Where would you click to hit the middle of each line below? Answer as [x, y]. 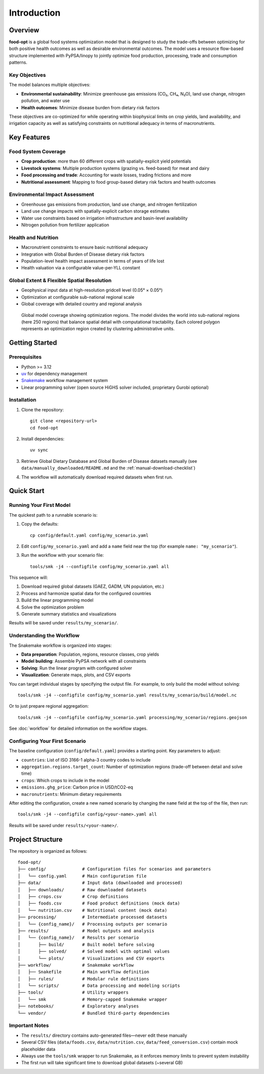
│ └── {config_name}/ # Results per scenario [78, 938]
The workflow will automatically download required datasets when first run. [97, 477]
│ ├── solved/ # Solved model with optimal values [94, 952]
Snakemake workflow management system [65, 381]
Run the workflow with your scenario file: [63, 555]
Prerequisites [25, 357]
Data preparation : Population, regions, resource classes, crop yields [90, 654]
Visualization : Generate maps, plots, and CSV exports [76, 675]
